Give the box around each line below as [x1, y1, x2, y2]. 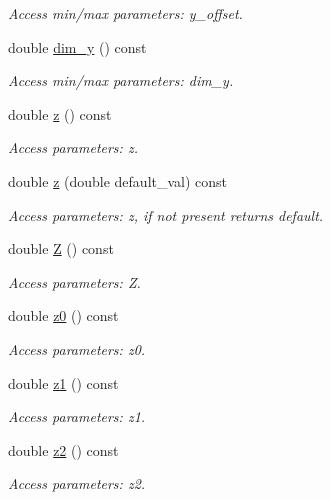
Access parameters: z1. [8, 406, 146, 427]
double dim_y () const [8, 36, 147, 57]
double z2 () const [8, 439, 119, 460]
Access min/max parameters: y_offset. [8, 3, 243, 23]
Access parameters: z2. [8, 473, 146, 494]
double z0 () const [8, 305, 119, 326]
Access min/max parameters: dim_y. [8, 70, 234, 91]
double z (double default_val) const [8, 170, 228, 191]
